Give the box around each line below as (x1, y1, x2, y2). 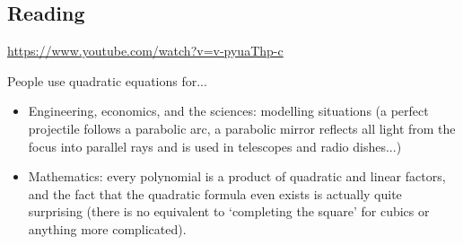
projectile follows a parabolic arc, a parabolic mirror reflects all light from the (28, 118, 456, 137)
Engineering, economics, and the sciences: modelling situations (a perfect (28, 101, 429, 120)
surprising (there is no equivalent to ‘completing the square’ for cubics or (28, 202, 430, 221)
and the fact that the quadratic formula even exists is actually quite (28, 184, 402, 203)
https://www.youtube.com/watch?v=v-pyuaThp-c (7, 41, 284, 60)
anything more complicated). (28, 219, 187, 238)
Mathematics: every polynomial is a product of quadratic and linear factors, (28, 167, 446, 186)
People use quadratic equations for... (7, 71, 207, 90)
